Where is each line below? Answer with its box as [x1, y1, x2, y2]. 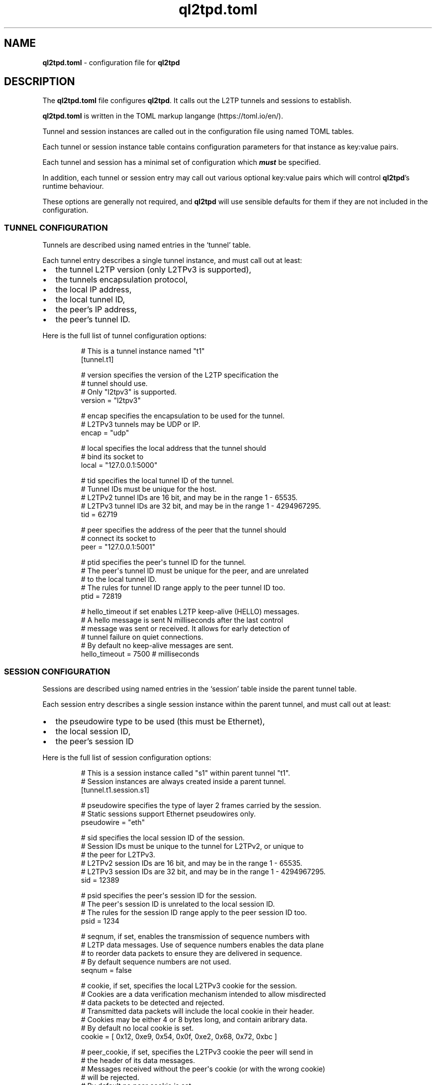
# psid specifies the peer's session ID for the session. [81, 891, 257, 900]
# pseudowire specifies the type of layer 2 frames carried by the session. [81, 801, 322, 810]
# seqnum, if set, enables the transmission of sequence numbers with [81, 932, 310, 941]
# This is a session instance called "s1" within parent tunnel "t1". [81, 768, 290, 777]
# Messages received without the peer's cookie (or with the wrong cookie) [81, 1064, 326, 1073]
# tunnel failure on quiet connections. [81, 633, 204, 642]
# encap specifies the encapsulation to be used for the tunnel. [81, 411, 285, 420]
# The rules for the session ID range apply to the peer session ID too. [81, 908, 307, 917]
